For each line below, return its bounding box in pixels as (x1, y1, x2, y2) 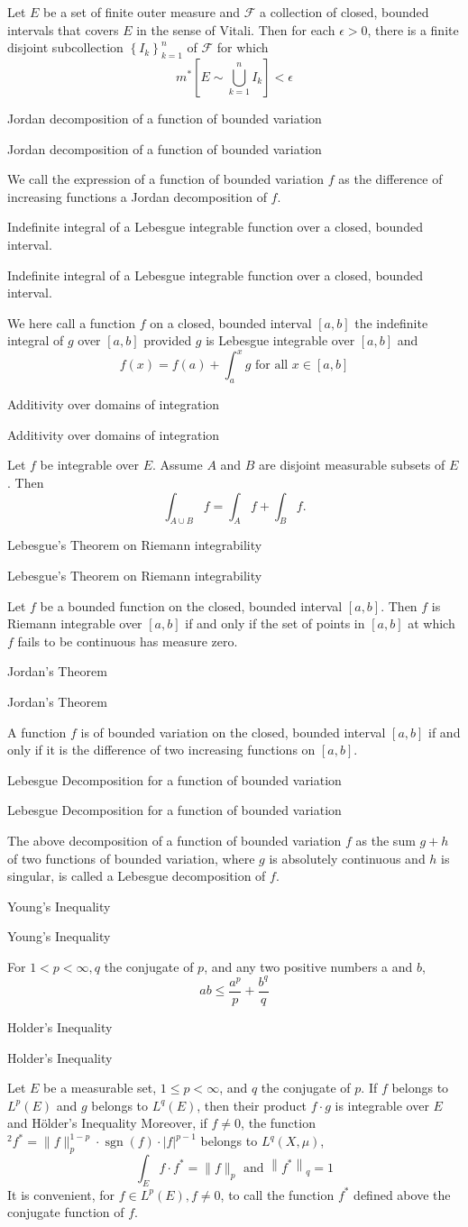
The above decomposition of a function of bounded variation (7, 830, 342, 849)
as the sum (355, 830, 416, 849)
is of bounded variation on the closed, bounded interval (80, 722, 386, 741)
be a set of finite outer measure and (43, 3, 241, 21)
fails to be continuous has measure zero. (17, 631, 238, 650)
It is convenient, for (7, 1185, 115, 1204)
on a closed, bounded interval (150, 313, 312, 332)
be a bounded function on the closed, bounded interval (40, 596, 343, 615)
